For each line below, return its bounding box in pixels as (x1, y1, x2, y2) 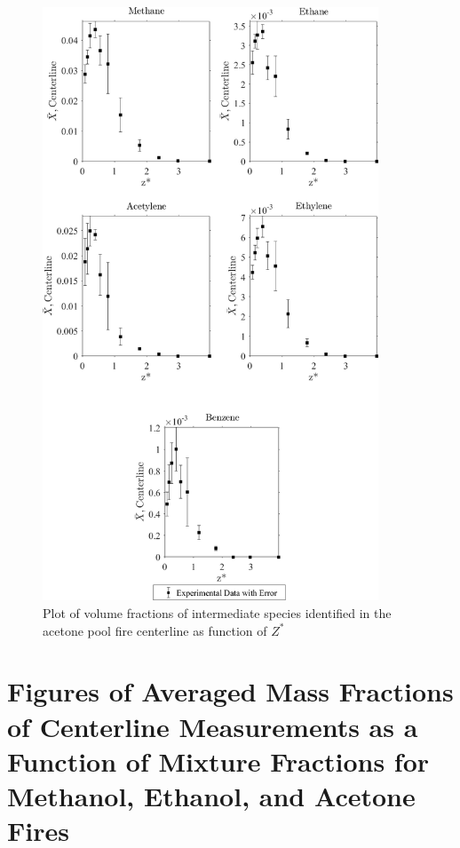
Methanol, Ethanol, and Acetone (7, 777, 416, 813)
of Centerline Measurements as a (7, 708, 418, 744)
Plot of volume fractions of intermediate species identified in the (43, 604, 392, 622)
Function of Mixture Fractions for (7, 742, 430, 779)
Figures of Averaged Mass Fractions (7, 673, 454, 709)
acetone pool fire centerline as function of (43, 621, 267, 639)
